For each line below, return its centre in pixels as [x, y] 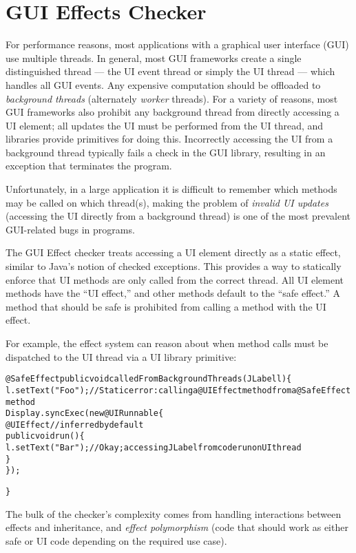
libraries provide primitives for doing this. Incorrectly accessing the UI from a [169, 139]
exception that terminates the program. [89, 166]
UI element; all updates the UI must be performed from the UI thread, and [165, 125]
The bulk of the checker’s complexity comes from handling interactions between [174, 513]
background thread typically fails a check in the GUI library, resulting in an [166, 152]
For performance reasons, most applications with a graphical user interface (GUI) [177, 44]
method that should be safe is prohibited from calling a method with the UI [166, 306]
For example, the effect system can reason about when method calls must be [167, 343]
